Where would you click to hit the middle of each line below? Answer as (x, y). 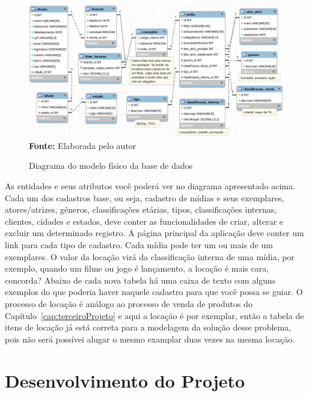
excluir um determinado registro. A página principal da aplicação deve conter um (154, 233)
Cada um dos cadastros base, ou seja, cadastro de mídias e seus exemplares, (145, 197)
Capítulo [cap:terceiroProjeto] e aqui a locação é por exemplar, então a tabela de (154, 315)
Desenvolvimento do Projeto (125, 380)
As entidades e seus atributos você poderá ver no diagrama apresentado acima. (150, 186)
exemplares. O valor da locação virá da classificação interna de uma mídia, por (150, 256)
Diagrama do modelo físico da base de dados (111, 166)
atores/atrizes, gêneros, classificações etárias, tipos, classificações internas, (141, 209)
